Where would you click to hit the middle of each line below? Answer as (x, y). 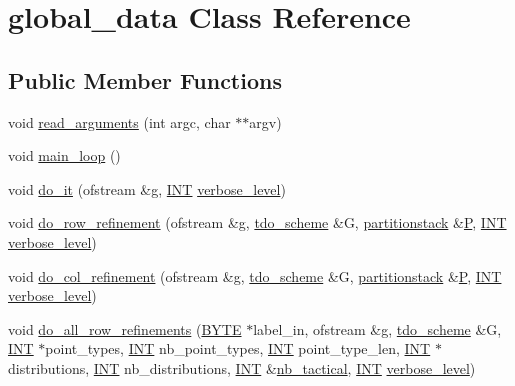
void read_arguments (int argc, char (119, 121)
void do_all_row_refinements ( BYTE (125, 328)
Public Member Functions (145, 79)
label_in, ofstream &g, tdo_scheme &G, (377, 328)
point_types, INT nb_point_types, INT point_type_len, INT (238, 348)
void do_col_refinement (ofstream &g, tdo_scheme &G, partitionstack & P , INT (255, 275)
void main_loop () (64, 155)
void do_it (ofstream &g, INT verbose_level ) (147, 188)
